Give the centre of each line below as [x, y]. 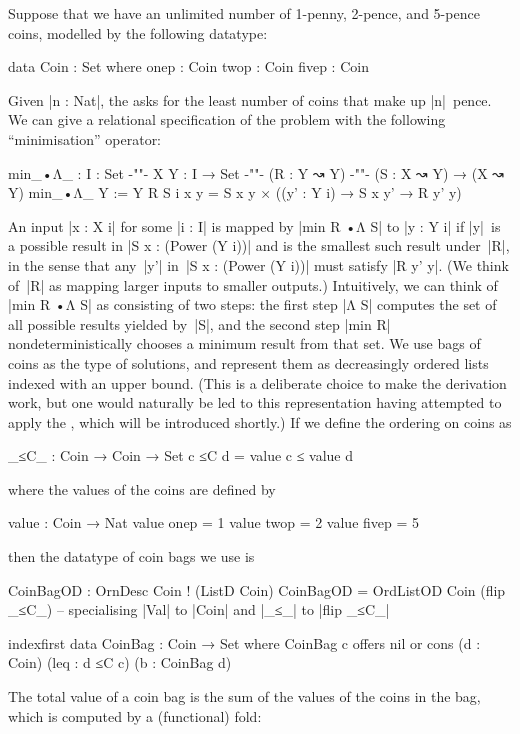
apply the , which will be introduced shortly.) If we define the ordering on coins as [260, 421]
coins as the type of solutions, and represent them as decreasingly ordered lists [248, 362]
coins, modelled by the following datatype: [138, 32]
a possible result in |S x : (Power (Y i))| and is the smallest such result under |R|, [259, 245]
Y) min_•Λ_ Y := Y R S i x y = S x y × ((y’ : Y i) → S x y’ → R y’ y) [235, 192]
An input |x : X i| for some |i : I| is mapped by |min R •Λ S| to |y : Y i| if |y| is [254, 225]
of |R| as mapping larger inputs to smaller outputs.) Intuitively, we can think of [253, 284]
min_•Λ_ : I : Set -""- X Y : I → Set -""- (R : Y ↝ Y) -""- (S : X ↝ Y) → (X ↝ [256, 172]
